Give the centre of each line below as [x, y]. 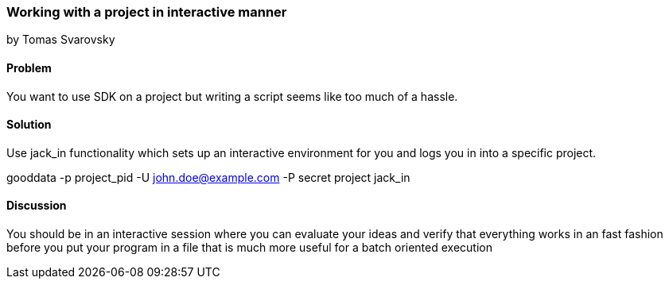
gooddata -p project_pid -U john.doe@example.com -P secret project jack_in [208, 177]
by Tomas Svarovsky [61, 40]
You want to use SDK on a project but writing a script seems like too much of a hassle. [232, 96]
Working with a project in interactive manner [147, 12]
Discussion [37, 206]
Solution [29, 125]
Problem [29, 67]
